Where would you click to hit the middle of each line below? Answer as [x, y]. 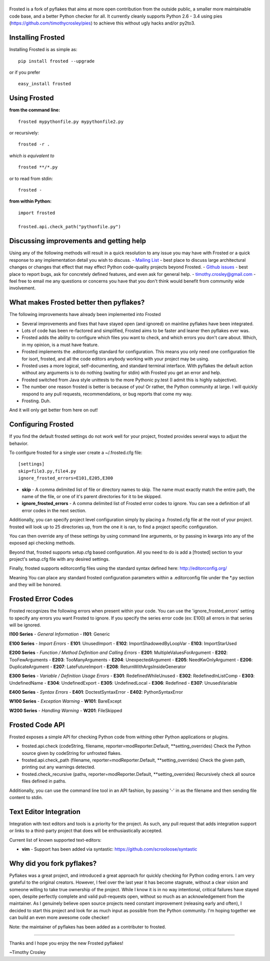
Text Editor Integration [45, 812]
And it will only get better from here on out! [53, 410]
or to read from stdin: [31, 179]
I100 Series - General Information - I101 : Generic [59, 634]
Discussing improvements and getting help [77, 241]
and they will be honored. [35, 585]
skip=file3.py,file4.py [47, 471]
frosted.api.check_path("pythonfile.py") [69, 227]
